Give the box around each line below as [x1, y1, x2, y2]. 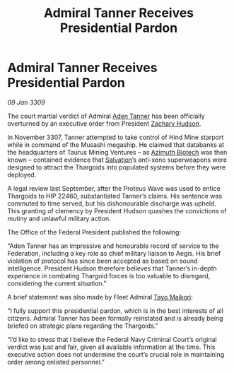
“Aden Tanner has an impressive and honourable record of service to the [7, 242, 219, 250]
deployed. [7, 170, 37, 179]
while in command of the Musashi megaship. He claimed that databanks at [7, 140, 225, 149]
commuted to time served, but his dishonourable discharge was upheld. [7, 199, 217, 208]
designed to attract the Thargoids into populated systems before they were [7, 162, 226, 171]
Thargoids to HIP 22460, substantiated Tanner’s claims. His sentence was [7, 191, 223, 200]
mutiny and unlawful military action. [7, 214, 111, 223]
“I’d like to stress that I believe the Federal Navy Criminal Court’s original [7, 335, 217, 343]
